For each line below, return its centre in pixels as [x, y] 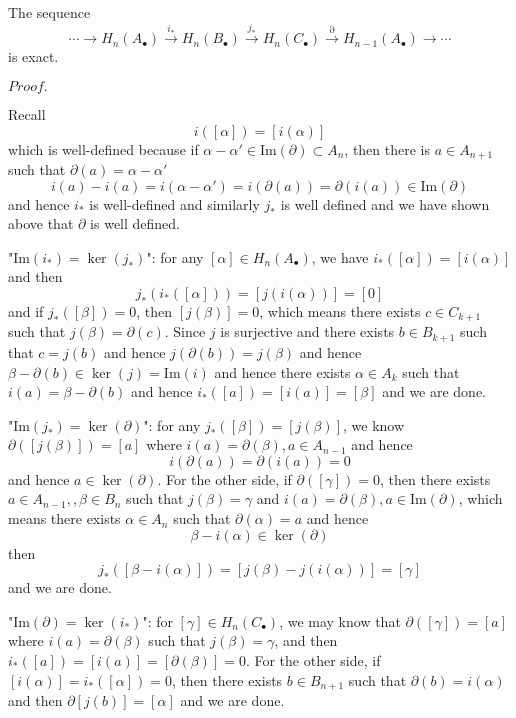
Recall [27, 113]
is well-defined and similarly [174, 203]
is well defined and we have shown [385, 203]
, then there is [387, 148]
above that [41, 223]
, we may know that [340, 620]
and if [26, 311]
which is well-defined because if [103, 148]
